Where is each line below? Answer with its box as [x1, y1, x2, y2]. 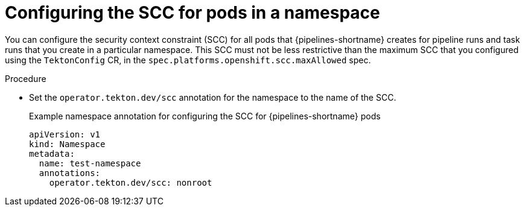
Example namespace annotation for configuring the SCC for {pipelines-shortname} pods [29, 110, 381, 121]
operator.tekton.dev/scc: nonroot [49, 177, 212, 187]
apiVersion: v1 [29, 129, 101, 139]
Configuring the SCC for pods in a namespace [5, 2, 380, 23]
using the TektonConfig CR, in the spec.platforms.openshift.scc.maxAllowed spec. [5, 54, 371, 65]
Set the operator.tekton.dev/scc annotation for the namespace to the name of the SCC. [29, 92, 396, 102]
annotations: [39, 168, 101, 178]
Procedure [5, 73, 46, 84]
